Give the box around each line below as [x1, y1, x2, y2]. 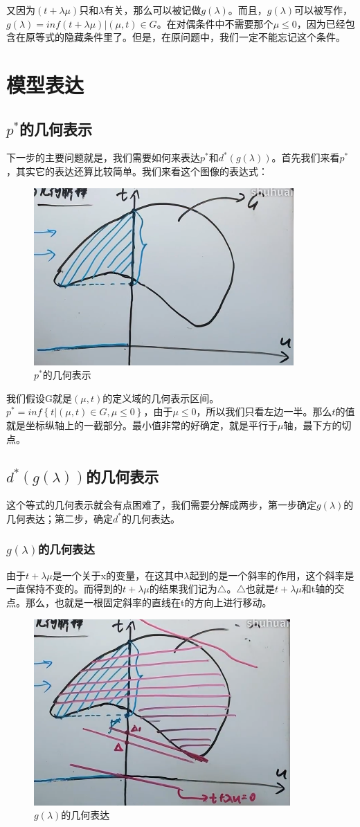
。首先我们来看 [271, 150, 340, 165]
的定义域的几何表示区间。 [102, 390, 219, 405]
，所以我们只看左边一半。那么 [196, 404, 332, 419]
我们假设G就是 [6, 390, 72, 405]
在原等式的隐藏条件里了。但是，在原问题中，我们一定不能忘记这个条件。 [15, 30, 345, 44]
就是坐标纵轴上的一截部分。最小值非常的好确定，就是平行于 [6, 417, 278, 432]
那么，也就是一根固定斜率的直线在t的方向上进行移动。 [25, 594, 272, 609]
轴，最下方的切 [283, 417, 352, 432]
